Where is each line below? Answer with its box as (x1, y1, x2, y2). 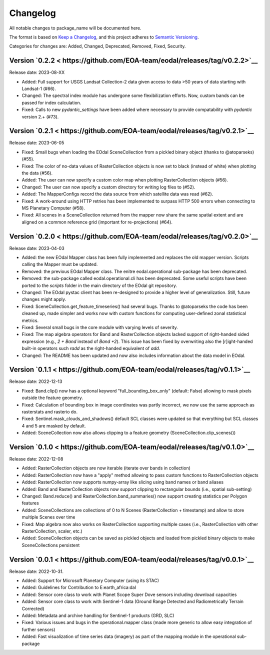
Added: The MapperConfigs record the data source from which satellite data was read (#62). (21, 191, 213, 197)
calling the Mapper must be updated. (21, 261, 98, 267)
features (21, 500, 39, 506)
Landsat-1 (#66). (21, 85, 56, 92)
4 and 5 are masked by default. (21, 422, 86, 428)
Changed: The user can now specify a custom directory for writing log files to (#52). (21, 184, 195, 190)
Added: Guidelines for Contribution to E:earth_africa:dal (21, 584, 136, 590)
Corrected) (21, 605, 44, 611)
